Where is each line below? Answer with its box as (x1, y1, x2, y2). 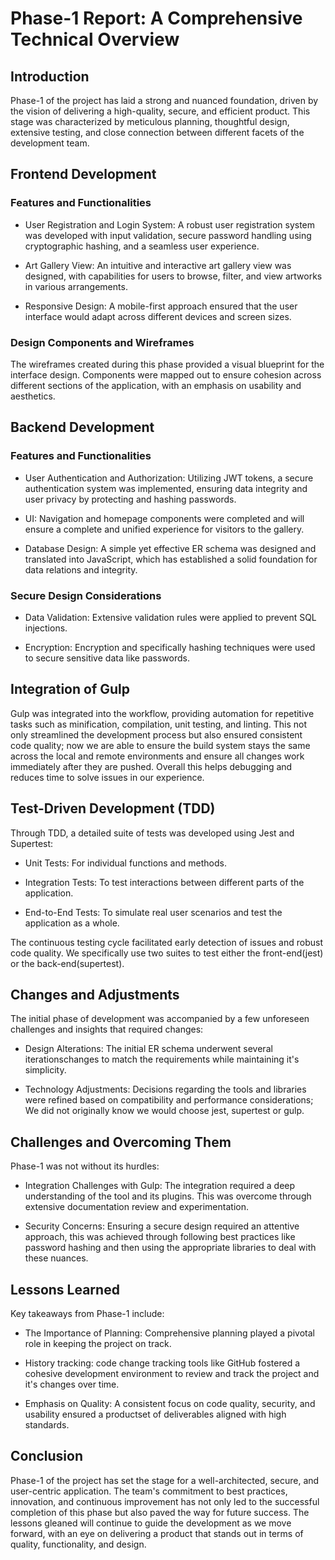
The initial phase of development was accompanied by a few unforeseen (10, 1013, 310, 1025)
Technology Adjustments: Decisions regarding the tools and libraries (24, 1083, 307, 1096)
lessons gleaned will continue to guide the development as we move (10, 1517, 292, 1529)
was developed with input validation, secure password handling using (24, 229, 312, 241)
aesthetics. (10, 390, 56, 402)
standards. (24, 1419, 70, 1431)
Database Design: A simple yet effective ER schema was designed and (24, 542, 317, 554)
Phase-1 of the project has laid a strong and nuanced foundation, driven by (10, 95, 319, 106)
